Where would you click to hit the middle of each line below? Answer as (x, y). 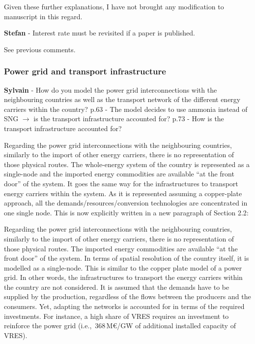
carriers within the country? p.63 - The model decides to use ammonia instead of (126, 109)
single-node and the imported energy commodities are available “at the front (119, 174)
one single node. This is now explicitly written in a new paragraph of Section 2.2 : (126, 212)
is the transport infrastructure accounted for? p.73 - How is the (129, 119)
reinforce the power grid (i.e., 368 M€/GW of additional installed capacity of (120, 326)
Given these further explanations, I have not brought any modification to (114, 6)
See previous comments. (40, 49)
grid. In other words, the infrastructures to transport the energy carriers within (123, 277)
